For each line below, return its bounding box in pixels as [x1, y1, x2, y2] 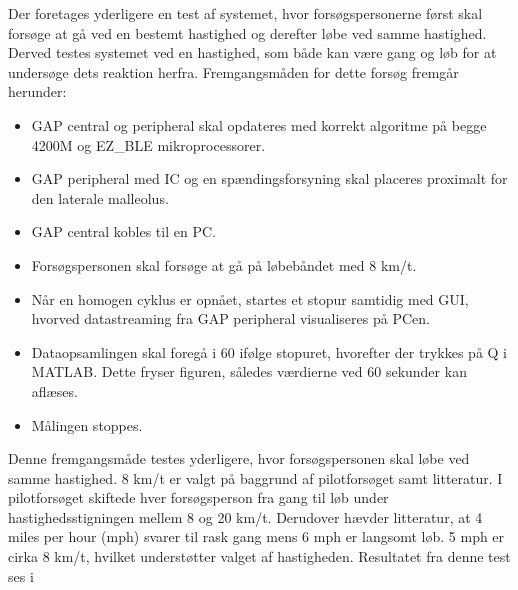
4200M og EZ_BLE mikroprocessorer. [31, 134, 266, 155]
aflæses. [31, 380, 78, 401]
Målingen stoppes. [31, 414, 143, 435]
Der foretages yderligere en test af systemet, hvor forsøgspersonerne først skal [8, 3, 483, 23]
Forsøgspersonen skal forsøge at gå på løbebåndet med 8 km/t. [31, 254, 417, 275]
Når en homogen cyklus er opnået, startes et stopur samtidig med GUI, [31, 288, 469, 309]
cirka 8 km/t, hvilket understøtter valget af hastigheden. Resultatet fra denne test [8, 546, 511, 567]
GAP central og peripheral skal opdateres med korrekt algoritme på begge [31, 114, 487, 135]
